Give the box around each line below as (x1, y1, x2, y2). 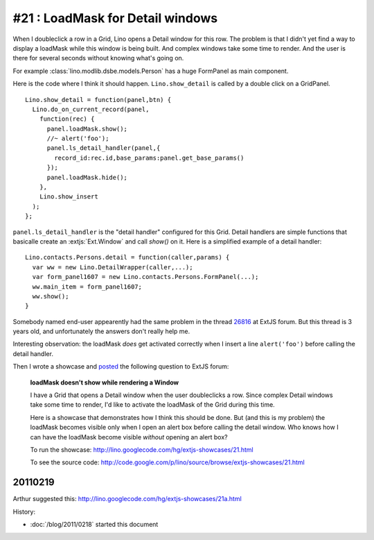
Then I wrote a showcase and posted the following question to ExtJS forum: (12, 362, 229, 371)
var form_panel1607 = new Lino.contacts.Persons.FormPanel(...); (32, 273, 259, 281)
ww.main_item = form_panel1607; (32, 282, 142, 291)
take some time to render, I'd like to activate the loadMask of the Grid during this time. (30, 400, 275, 409)
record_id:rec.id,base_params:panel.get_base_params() (54, 153, 244, 162)
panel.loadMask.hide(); (46, 174, 128, 181)
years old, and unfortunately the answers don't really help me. (12, 327, 190, 336)
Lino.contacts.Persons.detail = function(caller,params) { (25, 253, 230, 262)
